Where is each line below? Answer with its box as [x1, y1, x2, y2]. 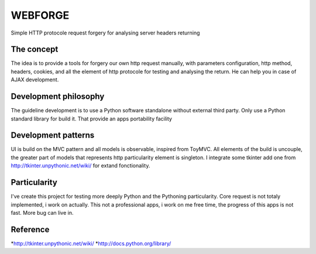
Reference [11, 224, 50, 234]
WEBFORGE [11, 9, 70, 22]
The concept [11, 44, 59, 54]
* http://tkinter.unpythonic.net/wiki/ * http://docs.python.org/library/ [11, 240, 171, 247]
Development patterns [11, 131, 95, 140]
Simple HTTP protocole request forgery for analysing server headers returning [11, 29, 200, 36]
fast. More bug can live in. [11, 209, 74, 216]
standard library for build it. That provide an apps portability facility [11, 115, 173, 122]
